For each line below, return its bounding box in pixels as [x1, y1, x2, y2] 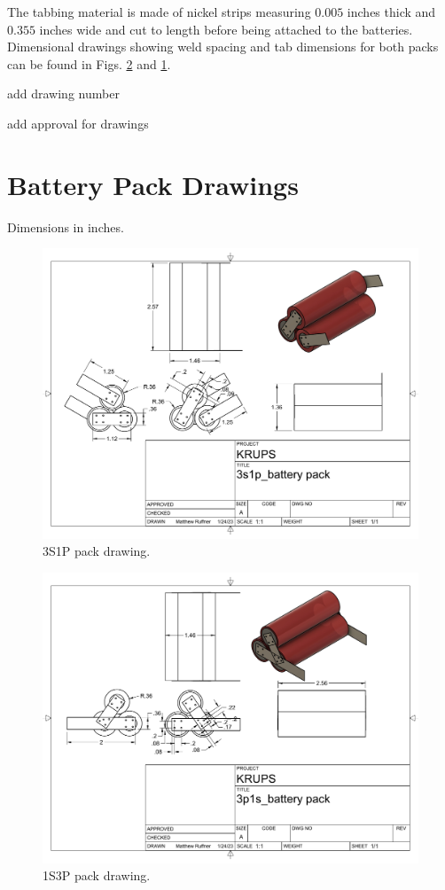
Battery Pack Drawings [7, 166, 299, 202]
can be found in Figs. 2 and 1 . [7, 54, 171, 73]
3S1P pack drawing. [43, 542, 151, 560]
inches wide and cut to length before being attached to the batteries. [39, 20, 413, 38]
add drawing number [7, 84, 120, 103]
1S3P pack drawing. [43, 866, 151, 885]
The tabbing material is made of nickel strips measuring [7, 3, 311, 20]
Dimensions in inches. [7, 217, 124, 236]
